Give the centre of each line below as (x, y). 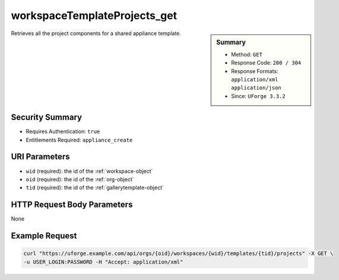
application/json (256, 88)
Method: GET (247, 54)
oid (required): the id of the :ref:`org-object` (80, 179)
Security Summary (47, 117)
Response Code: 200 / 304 (266, 63)
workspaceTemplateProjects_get (94, 15)
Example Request (44, 236)
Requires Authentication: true (63, 131)
